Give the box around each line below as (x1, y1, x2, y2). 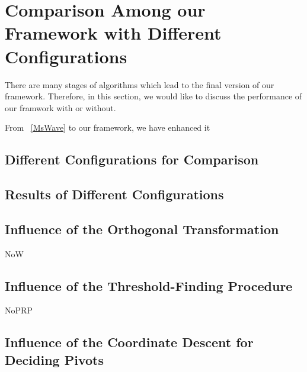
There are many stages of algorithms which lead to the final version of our (5, 78, 274, 90)
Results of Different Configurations (5, 185, 224, 203)
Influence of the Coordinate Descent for (5, 333, 254, 351)
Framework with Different (5, 21, 222, 45)
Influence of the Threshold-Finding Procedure (5, 276, 293, 295)
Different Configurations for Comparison (5, 150, 259, 169)
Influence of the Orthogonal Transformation (5, 219, 279, 238)
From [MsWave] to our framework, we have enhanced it (5, 121, 210, 134)
